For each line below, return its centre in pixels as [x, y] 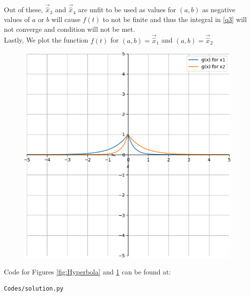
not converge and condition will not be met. [70, 29]
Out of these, [23, 10]
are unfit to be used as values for [127, 10]
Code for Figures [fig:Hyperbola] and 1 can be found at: [87, 272]
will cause [66, 19]
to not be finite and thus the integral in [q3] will [175, 19]
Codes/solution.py [34, 288]
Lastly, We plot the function [46, 40]
